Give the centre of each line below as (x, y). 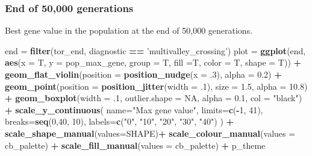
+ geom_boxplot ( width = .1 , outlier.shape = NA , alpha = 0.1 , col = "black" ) (154, 98)
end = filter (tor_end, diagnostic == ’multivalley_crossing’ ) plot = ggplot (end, (155, 50)
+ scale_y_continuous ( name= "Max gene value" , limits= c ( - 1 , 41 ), (134, 109)
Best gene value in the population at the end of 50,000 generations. (129, 30)
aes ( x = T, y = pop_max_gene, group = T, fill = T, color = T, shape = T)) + (153, 62)
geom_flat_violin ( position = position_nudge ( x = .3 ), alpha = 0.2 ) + (143, 74)
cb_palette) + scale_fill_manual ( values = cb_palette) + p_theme (135, 145)
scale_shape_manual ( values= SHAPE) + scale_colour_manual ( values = (150, 133)
